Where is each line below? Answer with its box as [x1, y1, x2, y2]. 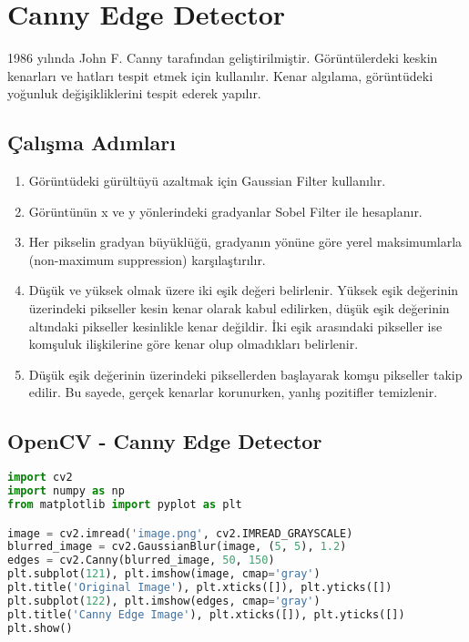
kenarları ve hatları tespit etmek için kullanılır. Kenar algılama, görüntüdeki [7, 66, 433, 85]
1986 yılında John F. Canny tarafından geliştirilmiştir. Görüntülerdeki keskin [7, 48, 438, 67]
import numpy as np [7, 484, 125, 498]
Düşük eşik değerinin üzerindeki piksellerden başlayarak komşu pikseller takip [28, 364, 463, 383]
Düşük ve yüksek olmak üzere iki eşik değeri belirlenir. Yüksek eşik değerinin [28, 280, 459, 300]
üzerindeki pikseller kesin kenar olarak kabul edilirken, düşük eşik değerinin [28, 299, 450, 318]
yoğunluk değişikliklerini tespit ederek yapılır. [7, 84, 261, 103]
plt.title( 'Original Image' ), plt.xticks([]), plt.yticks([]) [7, 581, 393, 595]
